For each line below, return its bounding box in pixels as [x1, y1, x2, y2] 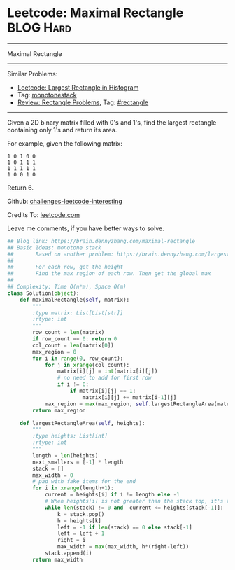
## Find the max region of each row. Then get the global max [7, 270, 211, 277]
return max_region [32, 407, 86, 414]
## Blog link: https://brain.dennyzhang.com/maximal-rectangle [7, 237, 196, 244]
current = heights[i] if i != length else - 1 [44, 492, 180, 499]
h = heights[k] [57, 517, 101, 524]
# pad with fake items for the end [32, 478, 136, 485]
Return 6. [7, 183, 34, 192]
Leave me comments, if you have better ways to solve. [7, 224, 164, 232]
